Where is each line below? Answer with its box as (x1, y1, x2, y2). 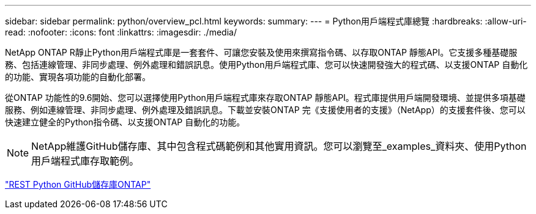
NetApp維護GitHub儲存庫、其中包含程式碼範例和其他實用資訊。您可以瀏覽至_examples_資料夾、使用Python (31, 140, 527, 152)
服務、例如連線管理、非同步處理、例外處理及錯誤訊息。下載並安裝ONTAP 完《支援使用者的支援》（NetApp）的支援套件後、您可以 (5, 105, 526, 115)
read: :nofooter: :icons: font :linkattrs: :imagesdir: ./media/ (5, 27, 237, 37)
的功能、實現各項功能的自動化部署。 (5, 72, 151, 82)
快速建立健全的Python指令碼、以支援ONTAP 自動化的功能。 (5, 117, 245, 127)
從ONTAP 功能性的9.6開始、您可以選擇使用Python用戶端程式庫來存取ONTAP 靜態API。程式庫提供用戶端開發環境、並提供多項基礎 (5, 92, 526, 103)
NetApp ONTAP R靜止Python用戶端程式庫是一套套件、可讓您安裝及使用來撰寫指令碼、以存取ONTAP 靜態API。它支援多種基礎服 (5, 47, 518, 57)
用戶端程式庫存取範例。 (31, 155, 140, 167)
